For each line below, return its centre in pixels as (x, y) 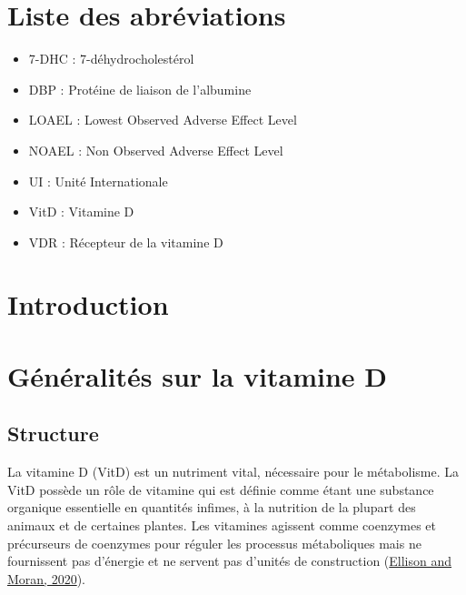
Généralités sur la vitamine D (198, 375)
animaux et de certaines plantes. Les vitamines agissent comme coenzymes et (222, 525)
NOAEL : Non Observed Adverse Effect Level (156, 150)
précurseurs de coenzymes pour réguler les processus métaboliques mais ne (214, 543)
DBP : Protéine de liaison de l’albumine (140, 89)
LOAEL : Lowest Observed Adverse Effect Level (163, 120)
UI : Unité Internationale (98, 181)
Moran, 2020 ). (47, 578)
